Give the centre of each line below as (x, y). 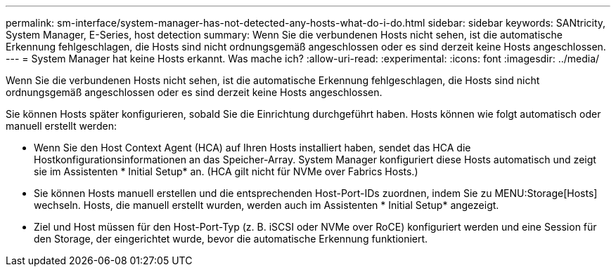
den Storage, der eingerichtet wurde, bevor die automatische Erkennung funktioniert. (231, 239)
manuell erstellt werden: (61, 126)
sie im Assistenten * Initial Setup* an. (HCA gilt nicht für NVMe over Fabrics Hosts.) (226, 171)
